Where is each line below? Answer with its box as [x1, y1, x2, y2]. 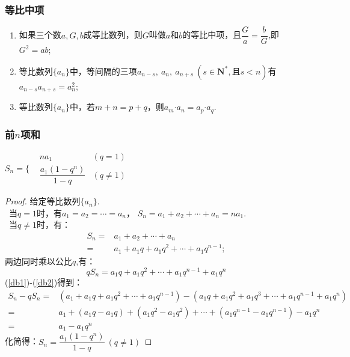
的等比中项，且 [182, 28, 242, 41]
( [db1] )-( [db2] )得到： [5, 276, 83, 288]
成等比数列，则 [83, 28, 143, 41]
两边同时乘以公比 [5, 254, 72, 267]
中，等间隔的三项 [69, 64, 137, 77]
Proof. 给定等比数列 [5, 195, 81, 207]
